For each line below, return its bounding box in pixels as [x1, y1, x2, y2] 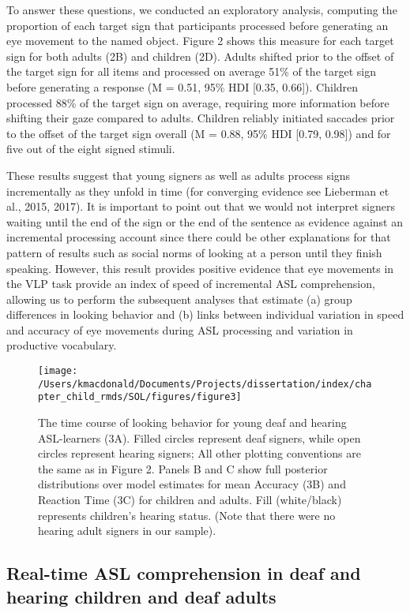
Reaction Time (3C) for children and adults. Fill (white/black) [38, 492, 342, 507]
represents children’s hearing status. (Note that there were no [38, 506, 336, 523]
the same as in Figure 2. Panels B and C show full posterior [38, 460, 328, 477]
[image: [38, 365, 78, 377]
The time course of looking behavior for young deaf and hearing [38, 414, 347, 431]
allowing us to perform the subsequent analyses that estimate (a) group [6, 290, 352, 307]
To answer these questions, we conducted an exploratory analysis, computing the [6, 2, 397, 17]
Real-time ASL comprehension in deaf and [6, 561, 361, 585]
